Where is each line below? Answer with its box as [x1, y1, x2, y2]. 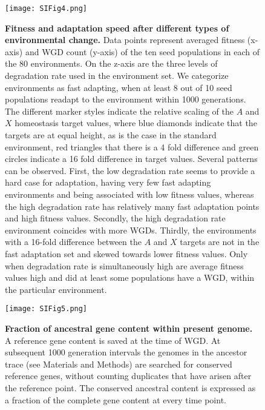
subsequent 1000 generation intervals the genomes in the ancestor [5, 346, 247, 358]
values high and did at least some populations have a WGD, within [5, 271, 255, 284]
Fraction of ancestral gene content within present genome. [5, 321, 253, 334]
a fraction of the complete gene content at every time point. [5, 393, 226, 406]
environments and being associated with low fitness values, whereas [5, 187, 254, 200]
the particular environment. [5, 283, 107, 295]
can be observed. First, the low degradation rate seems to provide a [5, 164, 255, 176]
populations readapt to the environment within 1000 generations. [5, 93, 246, 106]
